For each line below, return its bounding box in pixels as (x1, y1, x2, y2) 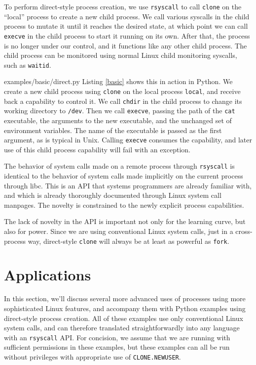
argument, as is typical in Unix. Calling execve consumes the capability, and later (4, 135, 253, 145)
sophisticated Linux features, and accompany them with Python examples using (4, 303, 246, 313)
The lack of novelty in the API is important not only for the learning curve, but (4, 216, 246, 227)
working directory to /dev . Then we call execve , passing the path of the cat (4, 105, 235, 116)
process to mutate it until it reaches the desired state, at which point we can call (4, 21, 248, 31)
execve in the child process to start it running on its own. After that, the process (4, 30, 250, 41)
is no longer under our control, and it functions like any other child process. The (4, 40, 247, 50)
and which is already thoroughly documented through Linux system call (4, 190, 221, 200)
